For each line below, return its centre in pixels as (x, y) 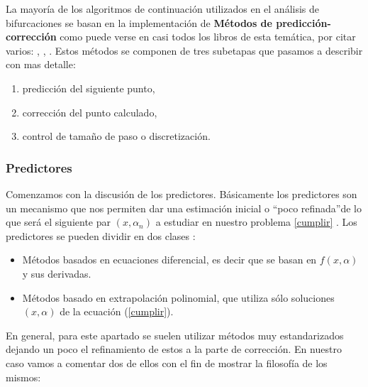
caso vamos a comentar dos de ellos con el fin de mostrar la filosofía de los (167, 363)
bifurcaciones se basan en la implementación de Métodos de (139, 22)
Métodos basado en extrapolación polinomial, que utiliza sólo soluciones (178, 297)
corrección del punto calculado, (90, 112)
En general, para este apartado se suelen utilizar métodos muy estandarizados (175, 335)
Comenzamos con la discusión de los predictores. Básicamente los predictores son (182, 193)
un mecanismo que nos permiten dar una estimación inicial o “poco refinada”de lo (184, 208)
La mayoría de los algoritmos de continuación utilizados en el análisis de (163, 9)
